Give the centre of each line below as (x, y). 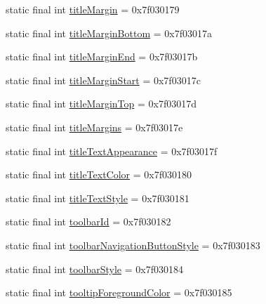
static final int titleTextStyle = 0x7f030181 (98, 198)
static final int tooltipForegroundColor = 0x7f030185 (119, 292)
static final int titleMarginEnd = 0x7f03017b (102, 57)
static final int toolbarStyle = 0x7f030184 (94, 269)
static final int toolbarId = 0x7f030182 (88, 222)
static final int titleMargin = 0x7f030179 (93, 9)
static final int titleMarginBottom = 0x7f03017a (109, 33)
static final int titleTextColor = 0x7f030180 (99, 174)
